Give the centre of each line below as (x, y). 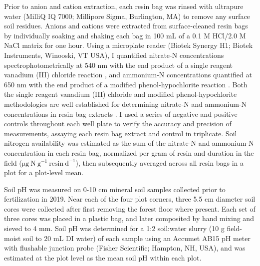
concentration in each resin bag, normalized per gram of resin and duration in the (129, 152)
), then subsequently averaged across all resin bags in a (160, 162)
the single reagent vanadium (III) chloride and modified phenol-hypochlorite (121, 94)
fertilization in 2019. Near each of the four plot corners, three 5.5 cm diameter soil (130, 199)
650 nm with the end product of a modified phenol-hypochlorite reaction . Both (126, 84)
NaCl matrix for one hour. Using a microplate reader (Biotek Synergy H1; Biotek (129, 45)
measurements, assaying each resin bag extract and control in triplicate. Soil (121, 133)
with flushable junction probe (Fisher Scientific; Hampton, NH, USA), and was (125, 248)
